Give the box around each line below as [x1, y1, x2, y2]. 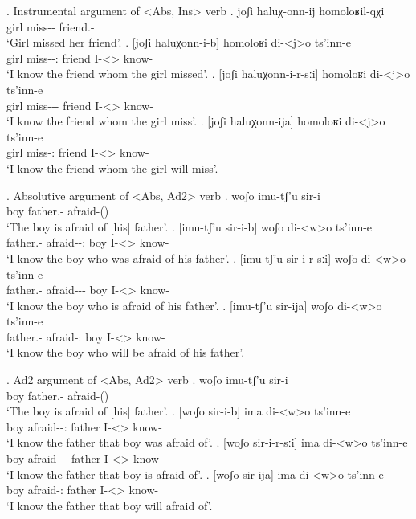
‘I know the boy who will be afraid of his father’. [6, 344, 245, 361]
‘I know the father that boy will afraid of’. [6, 497, 213, 513]
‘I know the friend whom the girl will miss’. [6, 159, 218, 176]
